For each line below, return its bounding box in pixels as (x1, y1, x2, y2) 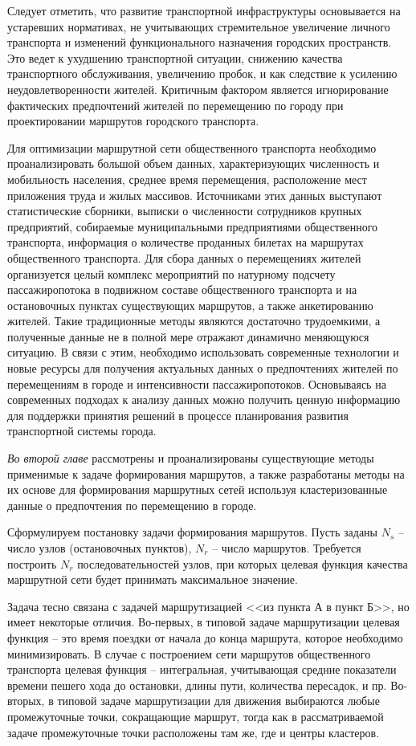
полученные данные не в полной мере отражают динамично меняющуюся (7, 328, 369, 344)
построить (7, 555, 57, 572)
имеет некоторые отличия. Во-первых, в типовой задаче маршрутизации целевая (7, 614, 400, 630)
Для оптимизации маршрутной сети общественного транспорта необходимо (7, 139, 377, 156)
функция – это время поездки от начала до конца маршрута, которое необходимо (7, 629, 403, 646)
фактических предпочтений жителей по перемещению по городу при (7, 96, 344, 113)
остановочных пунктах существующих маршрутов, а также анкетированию (7, 296, 373, 313)
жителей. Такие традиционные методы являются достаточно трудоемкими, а (7, 312, 381, 329)
